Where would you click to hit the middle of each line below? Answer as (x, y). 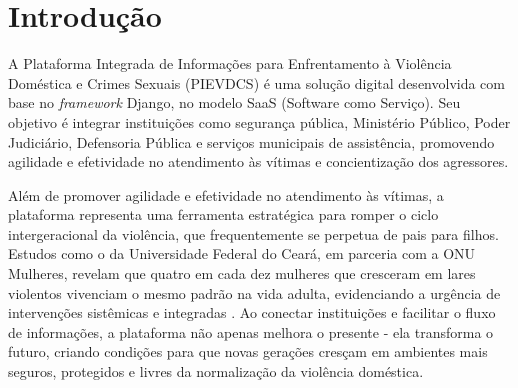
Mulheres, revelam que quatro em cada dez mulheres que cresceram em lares (242, 273)
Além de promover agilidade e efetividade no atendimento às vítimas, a (226, 194)
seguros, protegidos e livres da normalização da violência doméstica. (216, 371)
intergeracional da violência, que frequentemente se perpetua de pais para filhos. (253, 233)
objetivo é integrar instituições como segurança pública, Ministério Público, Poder (259, 121)
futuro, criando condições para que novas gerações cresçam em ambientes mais (248, 351)
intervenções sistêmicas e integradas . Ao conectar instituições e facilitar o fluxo (252, 312)
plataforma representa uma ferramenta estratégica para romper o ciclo (223, 214)
